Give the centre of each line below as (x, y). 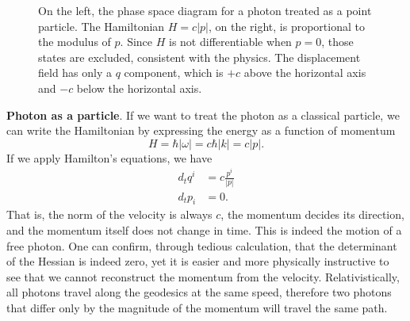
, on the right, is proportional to (286, 26)
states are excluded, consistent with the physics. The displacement (199, 57)
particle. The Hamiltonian (102, 26)
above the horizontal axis (305, 73)
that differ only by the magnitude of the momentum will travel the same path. (197, 307)
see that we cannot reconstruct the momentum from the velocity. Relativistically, (203, 276)
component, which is (174, 73)
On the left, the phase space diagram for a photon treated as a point (205, 10)
